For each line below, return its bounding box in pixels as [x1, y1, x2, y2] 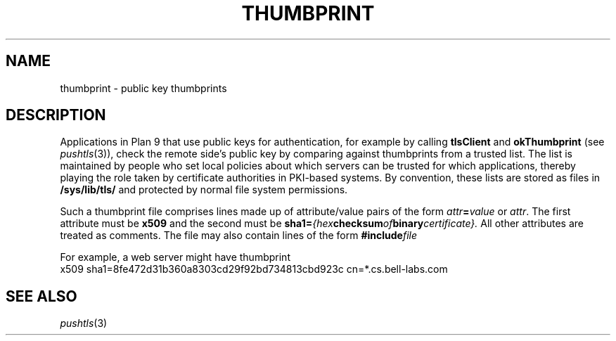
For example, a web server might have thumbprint [60, 251, 290, 264]
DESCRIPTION [6, 106, 106, 124]
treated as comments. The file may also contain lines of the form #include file [60, 229, 418, 242]
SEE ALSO [6, 287, 77, 305]
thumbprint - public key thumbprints [60, 82, 227, 94]
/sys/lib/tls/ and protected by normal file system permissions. [60, 184, 348, 196]
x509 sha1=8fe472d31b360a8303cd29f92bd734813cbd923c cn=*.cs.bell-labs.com [60, 263, 448, 276]
